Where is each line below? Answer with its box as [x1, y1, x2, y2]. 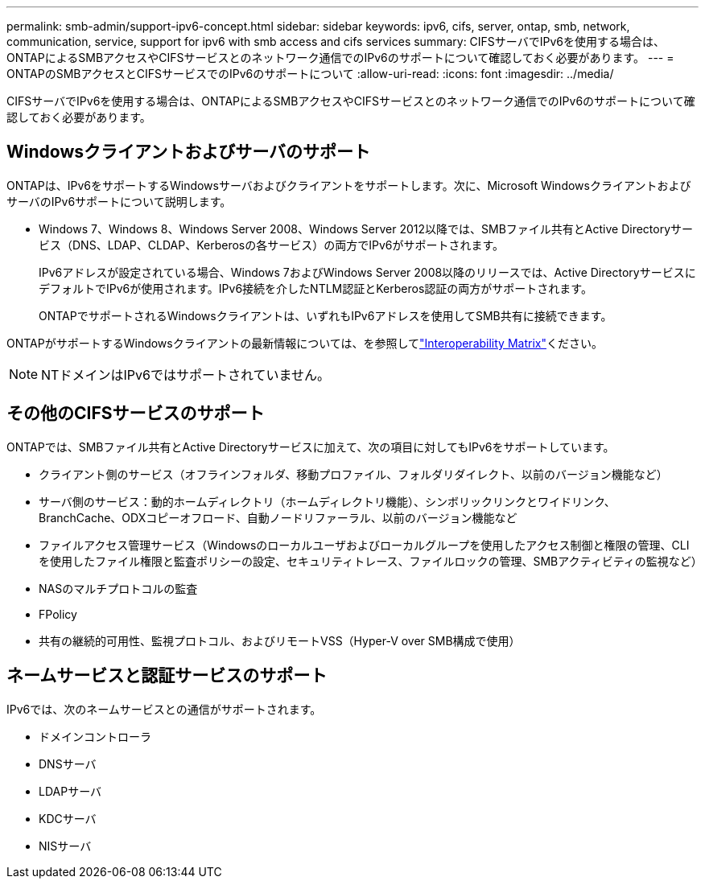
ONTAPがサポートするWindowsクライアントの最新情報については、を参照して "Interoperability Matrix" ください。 [6, 335, 603, 350]
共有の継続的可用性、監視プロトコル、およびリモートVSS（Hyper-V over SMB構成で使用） [39, 633, 521, 648]
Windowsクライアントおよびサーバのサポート [6, 142, 370, 163]
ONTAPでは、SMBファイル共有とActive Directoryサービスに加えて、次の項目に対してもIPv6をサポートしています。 [6, 439, 615, 454]
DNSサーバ [39, 756, 97, 771]
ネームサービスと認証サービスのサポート [6, 665, 328, 686]
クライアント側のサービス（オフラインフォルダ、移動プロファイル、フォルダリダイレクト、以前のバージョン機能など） [39, 467, 668, 481]
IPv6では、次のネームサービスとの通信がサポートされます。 [6, 702, 322, 716]
